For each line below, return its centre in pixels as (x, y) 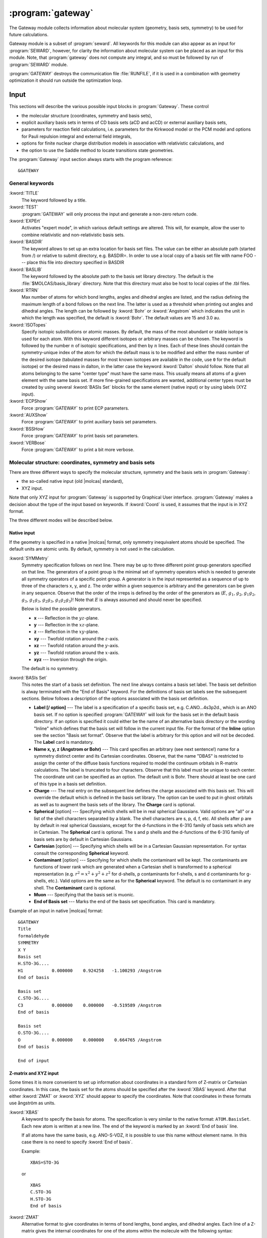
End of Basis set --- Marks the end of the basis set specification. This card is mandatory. (125, 902)
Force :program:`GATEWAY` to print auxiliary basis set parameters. (89, 422)
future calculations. (29, 34)
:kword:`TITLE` (24, 193)
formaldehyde (34, 936)
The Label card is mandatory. (64, 742)
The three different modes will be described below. (61, 520)
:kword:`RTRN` (24, 290)
